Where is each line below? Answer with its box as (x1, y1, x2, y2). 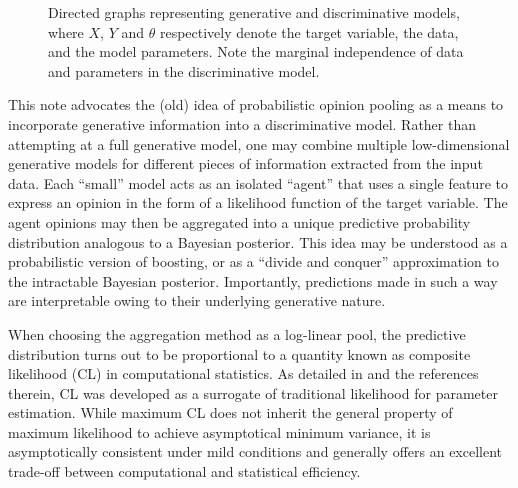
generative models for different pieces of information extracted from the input (8, 153, 483, 174)
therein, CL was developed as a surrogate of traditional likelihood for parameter (8, 382, 498, 403)
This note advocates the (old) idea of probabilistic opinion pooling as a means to (8, 94, 504, 115)
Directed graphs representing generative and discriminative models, (48, 2, 460, 22)
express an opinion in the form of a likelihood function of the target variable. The (8, 192, 508, 213)
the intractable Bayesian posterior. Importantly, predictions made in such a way (8, 270, 498, 291)
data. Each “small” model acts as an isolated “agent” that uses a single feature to (8, 172, 509, 193)
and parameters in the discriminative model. (48, 60, 320, 81)
